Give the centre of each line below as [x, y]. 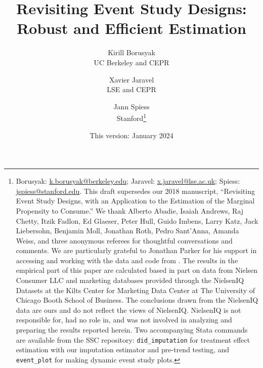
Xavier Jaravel [131, 79]
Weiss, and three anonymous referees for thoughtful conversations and [124, 240]
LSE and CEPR [131, 89]
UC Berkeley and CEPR [131, 62]
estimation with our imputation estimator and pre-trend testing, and [122, 350]
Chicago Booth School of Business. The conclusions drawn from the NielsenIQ [137, 300]
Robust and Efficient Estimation [131, 28]
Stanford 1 [131, 117]
